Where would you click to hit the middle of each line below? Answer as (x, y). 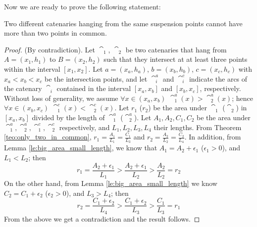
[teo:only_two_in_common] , (48, 137)
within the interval (32, 68)
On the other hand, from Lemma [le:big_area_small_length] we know (111, 183)
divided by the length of (68, 117)
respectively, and (84, 127)
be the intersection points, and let (96, 78)
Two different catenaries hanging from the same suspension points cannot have (123, 23)
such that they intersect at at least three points (176, 59)
